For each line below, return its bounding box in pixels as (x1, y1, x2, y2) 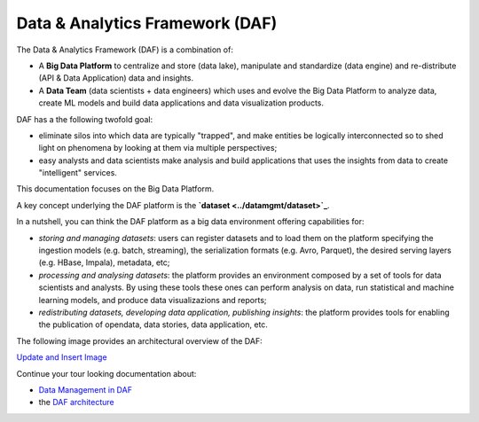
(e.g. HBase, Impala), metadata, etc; (38, 257, 170, 268)
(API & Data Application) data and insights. (38, 73, 194, 83)
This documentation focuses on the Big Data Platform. (16, 184, 215, 194)
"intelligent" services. (38, 168, 117, 178)
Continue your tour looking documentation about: (16, 368, 197, 379)
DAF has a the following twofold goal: (16, 113, 153, 124)
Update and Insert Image (16, 352, 107, 363)
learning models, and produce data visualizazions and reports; (38, 294, 267, 305)
